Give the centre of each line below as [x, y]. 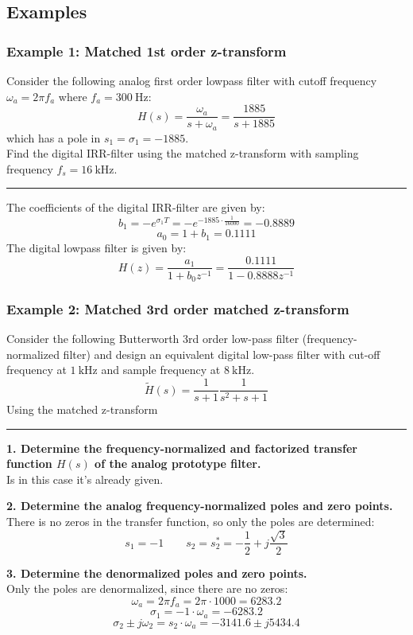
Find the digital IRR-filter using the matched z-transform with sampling [183, 153]
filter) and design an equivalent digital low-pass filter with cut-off [222, 354]
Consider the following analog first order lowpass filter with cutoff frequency [192, 80]
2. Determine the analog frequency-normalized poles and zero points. [200, 506]
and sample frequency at [161, 370]
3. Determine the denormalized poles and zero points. [157, 573]
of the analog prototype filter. [178, 464]
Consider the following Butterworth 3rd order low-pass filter [153, 339]
